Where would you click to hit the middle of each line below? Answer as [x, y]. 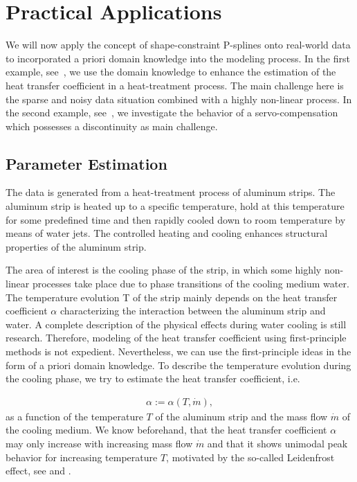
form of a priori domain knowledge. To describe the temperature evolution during [178, 365]
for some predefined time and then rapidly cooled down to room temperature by [176, 219]
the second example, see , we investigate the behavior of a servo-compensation [172, 113]
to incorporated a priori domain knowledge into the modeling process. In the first [178, 58]
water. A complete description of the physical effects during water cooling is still [176, 324]
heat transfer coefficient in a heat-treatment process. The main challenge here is [175, 85]
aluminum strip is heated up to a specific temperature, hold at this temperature [175, 206]
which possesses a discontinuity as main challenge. [112, 126]
